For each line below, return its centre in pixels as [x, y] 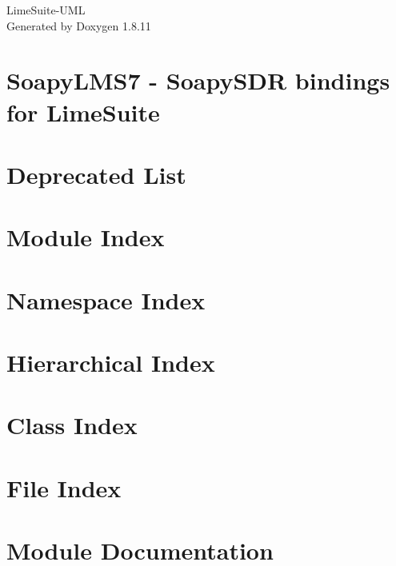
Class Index [72, 425]
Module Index [86, 237]
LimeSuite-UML [46, 10]
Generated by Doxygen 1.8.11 [79, 25]
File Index [64, 487]
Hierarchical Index [111, 363]
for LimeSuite [83, 112]
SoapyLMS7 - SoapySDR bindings [198, 80]
